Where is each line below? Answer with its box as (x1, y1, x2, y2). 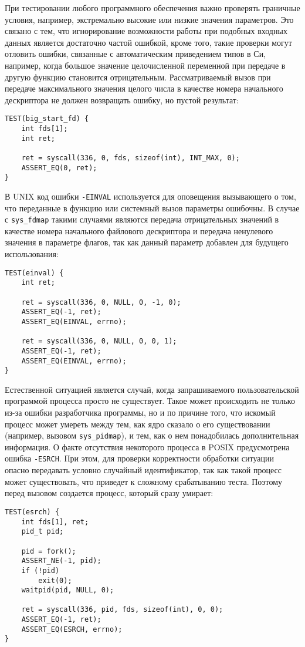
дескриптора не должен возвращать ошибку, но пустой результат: (5, 93, 239, 106)
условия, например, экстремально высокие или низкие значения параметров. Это (5, 13, 294, 25)
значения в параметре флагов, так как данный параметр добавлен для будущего (5, 236, 289, 248)
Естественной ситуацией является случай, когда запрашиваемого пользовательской (5, 383, 299, 395)
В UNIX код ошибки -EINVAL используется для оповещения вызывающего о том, (5, 190, 296, 202)
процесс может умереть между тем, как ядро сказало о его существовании (5, 417, 270, 430)
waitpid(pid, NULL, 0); (21, 586, 114, 595)
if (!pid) (21, 566, 60, 575)
